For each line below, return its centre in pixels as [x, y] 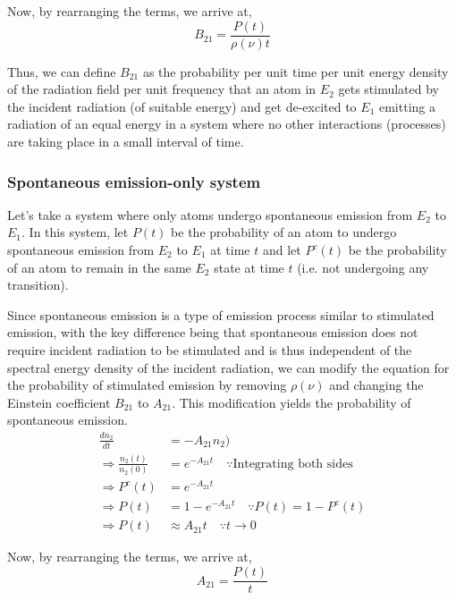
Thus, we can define [62, 71]
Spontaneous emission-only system [134, 181]
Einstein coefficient [59, 402]
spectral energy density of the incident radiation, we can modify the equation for [228, 367]
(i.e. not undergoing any [363, 267]
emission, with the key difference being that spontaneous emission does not [213, 332]
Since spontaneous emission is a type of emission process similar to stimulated [221, 314]
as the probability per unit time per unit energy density [296, 71]
